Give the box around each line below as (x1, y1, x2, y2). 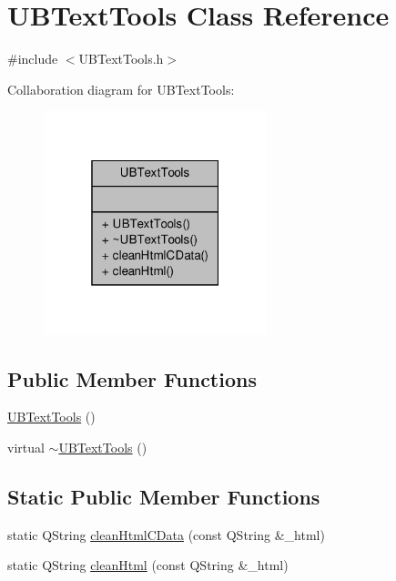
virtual (7, 438, 45, 457)
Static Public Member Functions (7, 483, 320, 511)
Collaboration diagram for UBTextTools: (7, 79, 235, 98)
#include (7, 49, 58, 68)
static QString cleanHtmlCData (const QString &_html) (7, 525, 325, 544)
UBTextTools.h (78, 49, 164, 68)
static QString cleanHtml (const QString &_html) (7, 556, 289, 575)
